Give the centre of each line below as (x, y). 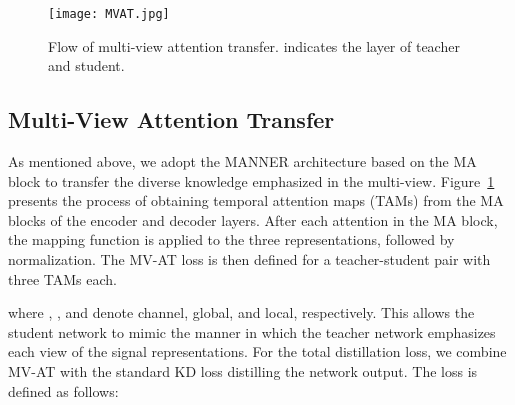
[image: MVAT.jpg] (109, 14)
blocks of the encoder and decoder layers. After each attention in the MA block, (253, 219)
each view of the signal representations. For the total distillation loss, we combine (257, 351)
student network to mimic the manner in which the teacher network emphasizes (252, 331)
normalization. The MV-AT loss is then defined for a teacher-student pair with (249, 259)
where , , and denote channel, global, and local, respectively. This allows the (241, 312)
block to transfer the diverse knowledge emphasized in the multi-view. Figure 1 (251, 180)
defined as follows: (63, 390)
